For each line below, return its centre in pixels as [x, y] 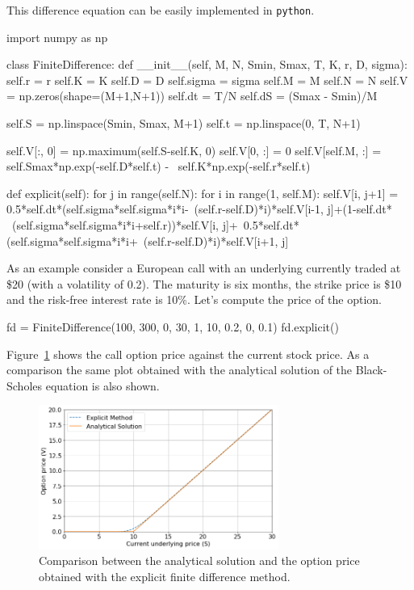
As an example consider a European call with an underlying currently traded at [204, 268]
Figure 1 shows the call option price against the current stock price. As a [188, 354]
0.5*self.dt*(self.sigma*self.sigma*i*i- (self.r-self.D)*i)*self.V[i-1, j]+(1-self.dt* [199, 209]
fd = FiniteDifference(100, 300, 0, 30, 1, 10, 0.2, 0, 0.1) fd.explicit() [173, 326]
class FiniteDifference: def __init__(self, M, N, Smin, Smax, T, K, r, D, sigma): [207, 64]
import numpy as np [57, 37]
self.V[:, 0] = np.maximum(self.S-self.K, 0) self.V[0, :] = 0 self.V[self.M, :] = [194, 150]
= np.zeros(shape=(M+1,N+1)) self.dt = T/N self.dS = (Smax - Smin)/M [192, 96]
